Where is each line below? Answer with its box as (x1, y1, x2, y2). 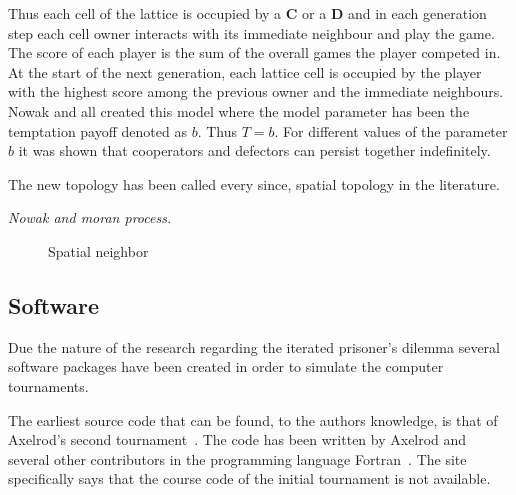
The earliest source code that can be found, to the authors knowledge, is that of (8, 409, 498, 430)
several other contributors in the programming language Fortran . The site (8, 448, 467, 469)
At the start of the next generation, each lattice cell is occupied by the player (8, 61, 482, 82)
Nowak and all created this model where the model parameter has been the (8, 100, 470, 121)
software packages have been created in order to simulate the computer (8, 356, 444, 377)
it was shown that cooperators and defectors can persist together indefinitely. (18, 140, 491, 161)
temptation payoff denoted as (8, 120, 187, 141)
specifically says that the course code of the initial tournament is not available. (8, 468, 491, 489)
